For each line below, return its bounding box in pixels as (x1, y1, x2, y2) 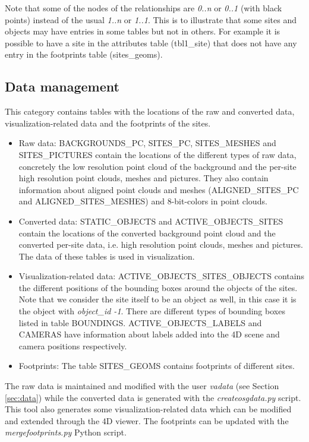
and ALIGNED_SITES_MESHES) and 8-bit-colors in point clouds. (18, 195, 267, 207)
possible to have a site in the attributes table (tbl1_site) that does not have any (5, 36, 297, 49)
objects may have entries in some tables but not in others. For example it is (5, 25, 280, 37)
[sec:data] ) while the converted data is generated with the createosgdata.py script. (5, 391, 301, 403)
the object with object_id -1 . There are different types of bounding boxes (18, 305, 285, 317)
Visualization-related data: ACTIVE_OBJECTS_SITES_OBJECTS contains (18, 270, 304, 282)
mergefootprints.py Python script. (5, 426, 127, 438)
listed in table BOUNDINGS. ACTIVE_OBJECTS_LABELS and (18, 316, 262, 329)
